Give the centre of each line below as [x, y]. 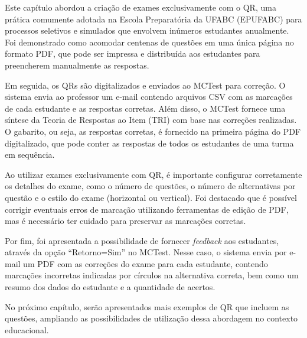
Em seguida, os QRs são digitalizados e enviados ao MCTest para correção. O [145, 85]
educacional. [27, 329]
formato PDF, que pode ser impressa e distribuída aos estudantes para [133, 53]
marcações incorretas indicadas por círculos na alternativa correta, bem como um [152, 275]
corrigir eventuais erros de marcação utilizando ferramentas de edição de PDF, [147, 209]
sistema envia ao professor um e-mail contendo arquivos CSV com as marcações [149, 97]
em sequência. [30, 155]
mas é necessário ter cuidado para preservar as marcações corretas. [125, 221]
